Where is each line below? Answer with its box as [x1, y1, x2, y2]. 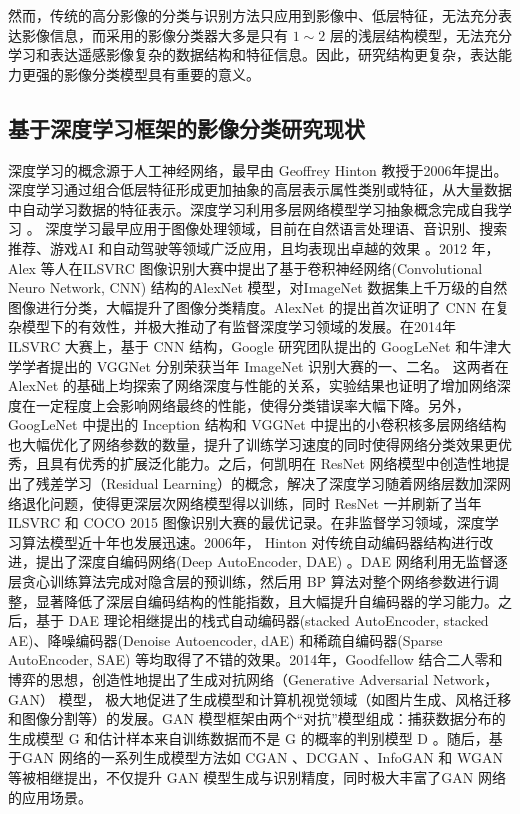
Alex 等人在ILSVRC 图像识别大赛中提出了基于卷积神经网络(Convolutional [8, 257, 483, 278]
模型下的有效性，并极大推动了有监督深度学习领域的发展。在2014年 [21, 316, 456, 337]
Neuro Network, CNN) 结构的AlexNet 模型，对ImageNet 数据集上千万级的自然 [8, 277, 508, 298]
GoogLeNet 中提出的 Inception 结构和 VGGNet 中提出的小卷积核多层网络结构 [8, 414, 507, 435]
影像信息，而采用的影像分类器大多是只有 [21, 24, 288, 45]
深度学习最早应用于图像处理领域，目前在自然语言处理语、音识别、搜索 [45, 218, 508, 239]
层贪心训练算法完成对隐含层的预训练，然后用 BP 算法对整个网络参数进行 [8, 571, 485, 592]
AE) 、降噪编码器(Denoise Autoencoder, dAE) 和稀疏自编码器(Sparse [8, 629, 443, 650]
